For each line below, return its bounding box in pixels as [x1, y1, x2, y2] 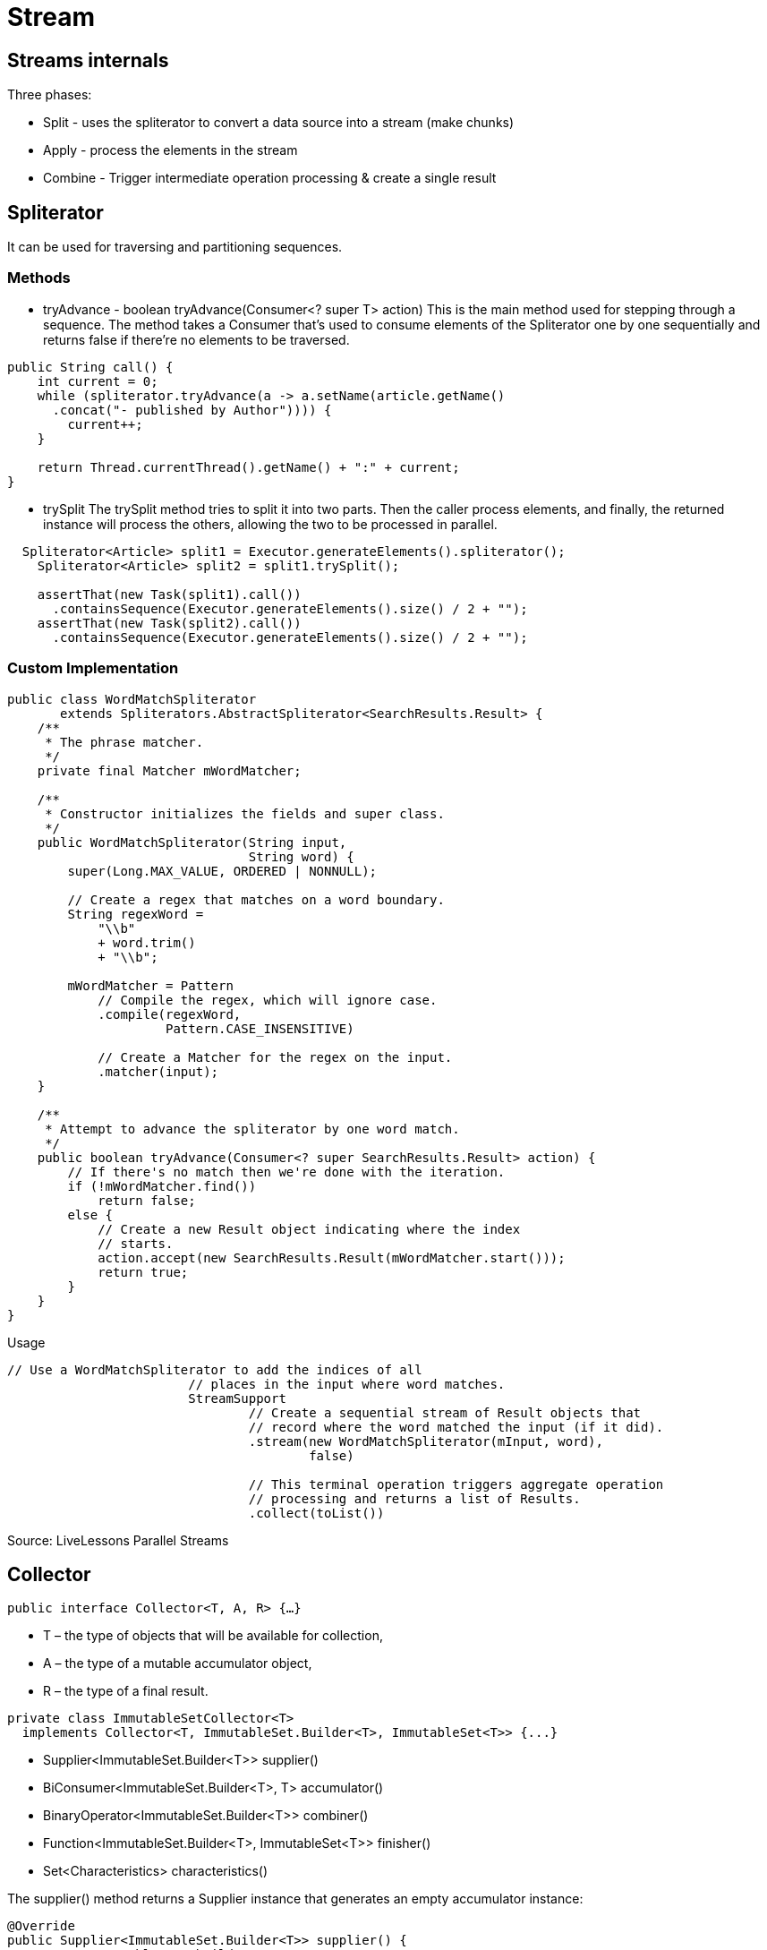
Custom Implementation [7, 659, 179, 678]
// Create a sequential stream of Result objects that [248, 1405, 642, 1420]
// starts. [98, 1236, 174, 1251]
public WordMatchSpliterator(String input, [37, 834, 347, 850]
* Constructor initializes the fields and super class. [45, 806, 445, 821]
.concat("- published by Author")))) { [52, 402, 332, 417]
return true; [98, 1264, 189, 1279]
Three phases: [7, 87, 92, 103]
